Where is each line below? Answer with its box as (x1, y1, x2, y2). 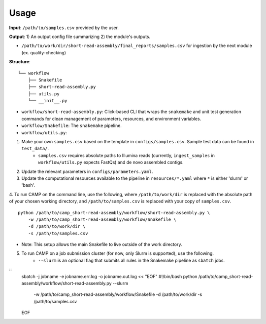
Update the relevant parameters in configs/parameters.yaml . (21, 168, 153, 174)
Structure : (9, 59, 31, 65)
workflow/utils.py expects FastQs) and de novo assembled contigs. (38, 160, 184, 165)
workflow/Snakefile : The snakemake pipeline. (21, 122, 122, 128)
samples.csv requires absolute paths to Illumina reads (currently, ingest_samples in (38, 152, 215, 158)
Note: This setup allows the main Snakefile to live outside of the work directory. (21, 242, 182, 247)
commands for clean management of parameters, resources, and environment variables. (21, 116, 201, 121)
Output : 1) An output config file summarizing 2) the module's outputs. (9, 34, 150, 40)
